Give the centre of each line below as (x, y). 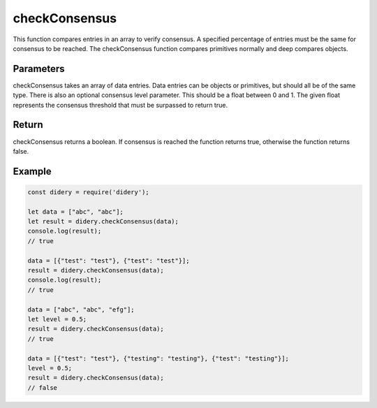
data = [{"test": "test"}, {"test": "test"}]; (109, 261)
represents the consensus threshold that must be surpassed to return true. (120, 105)
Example (32, 171)
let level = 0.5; (57, 319)
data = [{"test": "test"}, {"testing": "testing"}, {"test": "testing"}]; (158, 358)
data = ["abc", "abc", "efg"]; (81, 309)
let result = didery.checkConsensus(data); (103, 221)
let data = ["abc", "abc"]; (75, 212)
